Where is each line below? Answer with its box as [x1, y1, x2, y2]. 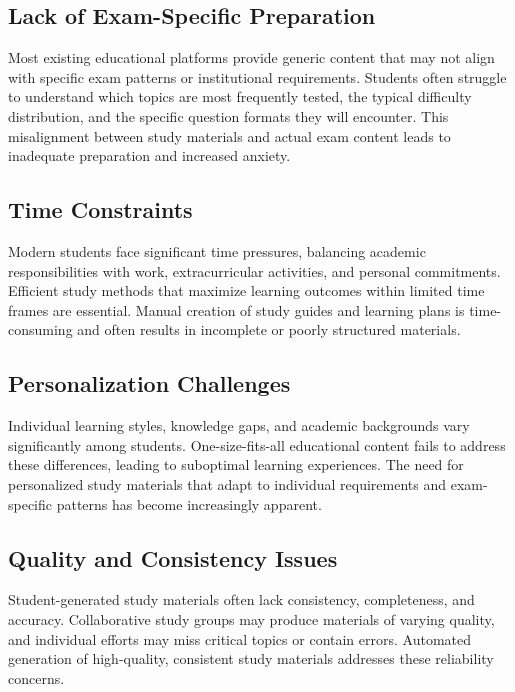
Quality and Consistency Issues [8, 542, 338, 573]
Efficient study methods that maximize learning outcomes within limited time [8, 280, 485, 301]
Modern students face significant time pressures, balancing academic [8, 240, 426, 261]
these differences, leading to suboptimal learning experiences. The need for [8, 454, 464, 475]
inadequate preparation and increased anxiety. [8, 145, 291, 166]
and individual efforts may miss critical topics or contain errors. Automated [8, 628, 472, 649]
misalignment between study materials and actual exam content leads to [8, 125, 451, 146]
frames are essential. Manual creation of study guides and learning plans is [8, 299, 465, 320]
